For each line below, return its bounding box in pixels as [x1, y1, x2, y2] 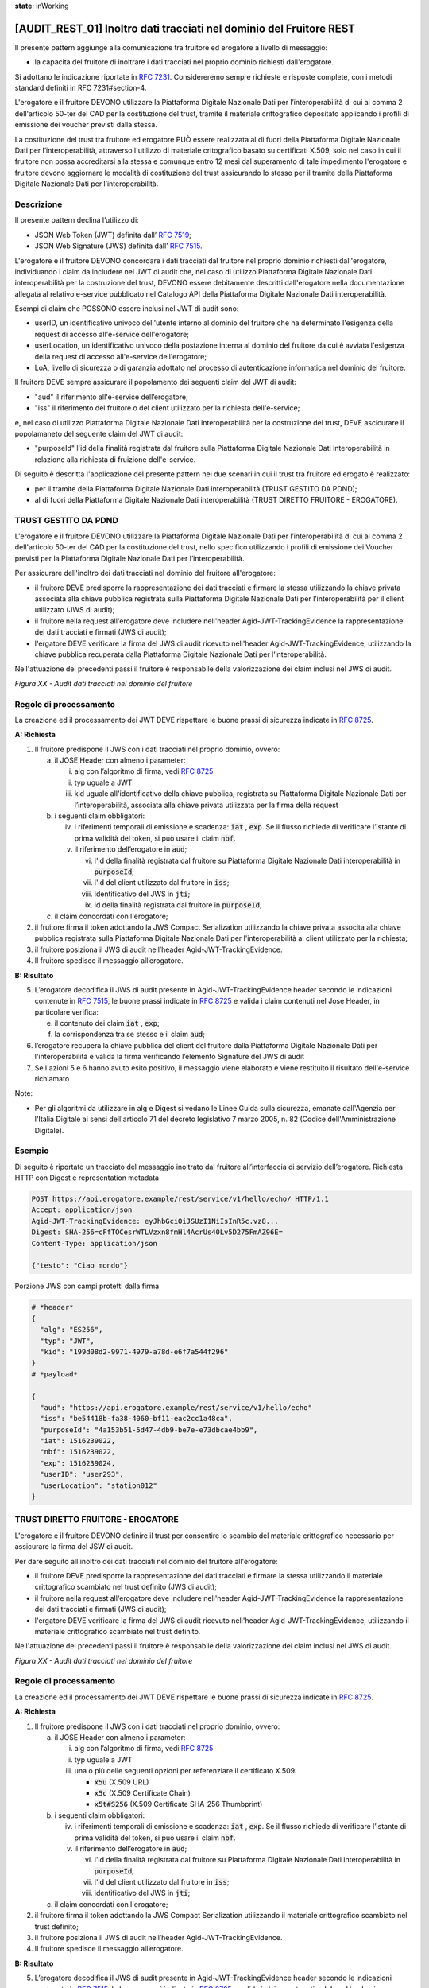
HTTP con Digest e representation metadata [14, 1173, 159, 1182]
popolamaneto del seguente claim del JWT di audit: [14, 429, 184, 438]
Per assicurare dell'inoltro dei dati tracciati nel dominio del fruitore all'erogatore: [14, 569, 276, 578]
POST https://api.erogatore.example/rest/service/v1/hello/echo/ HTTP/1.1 [31, 1194, 330, 1204]
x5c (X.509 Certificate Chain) [94, 1788, 191, 1797]
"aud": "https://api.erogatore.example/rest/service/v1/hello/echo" [40, 1403, 313, 1411]
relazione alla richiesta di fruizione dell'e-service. [34, 454, 196, 464]
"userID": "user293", [40, 1470, 125, 1479]
